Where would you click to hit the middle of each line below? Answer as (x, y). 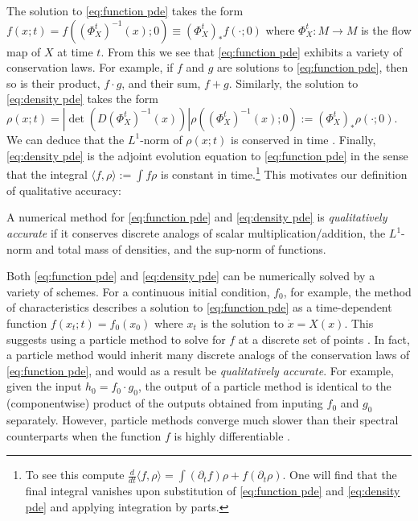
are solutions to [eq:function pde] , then (313, 67)
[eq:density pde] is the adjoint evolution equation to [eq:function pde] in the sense (207, 155)
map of (24, 51)
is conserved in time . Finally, (303, 139)
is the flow (386, 29)
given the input (44, 386)
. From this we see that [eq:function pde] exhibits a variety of (252, 51)
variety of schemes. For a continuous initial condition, (138, 291)
